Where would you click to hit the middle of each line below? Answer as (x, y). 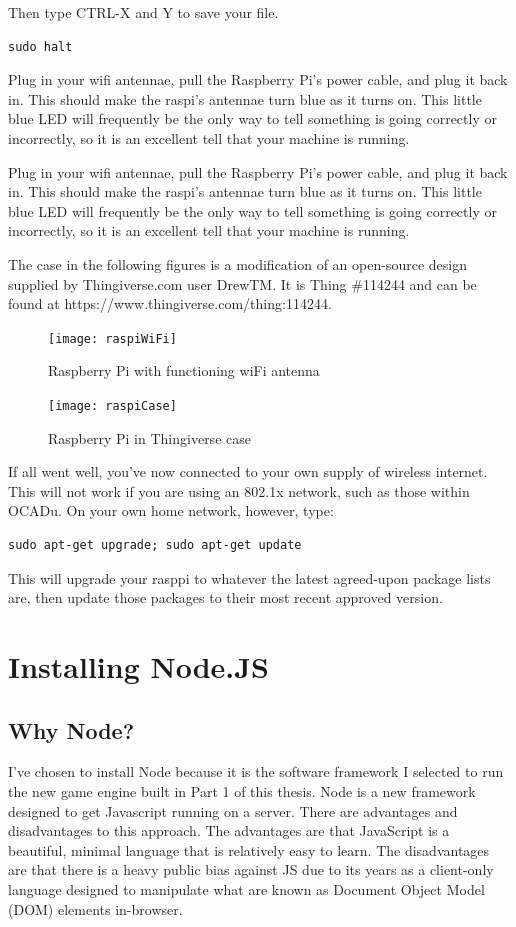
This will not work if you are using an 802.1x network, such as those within (239, 490)
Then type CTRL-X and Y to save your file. (143, 12)
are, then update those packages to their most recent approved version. (225, 597)
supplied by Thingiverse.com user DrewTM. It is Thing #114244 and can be (242, 283)
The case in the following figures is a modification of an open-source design (237, 263)
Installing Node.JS (138, 665)
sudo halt (40, 46)
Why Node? (71, 729)
